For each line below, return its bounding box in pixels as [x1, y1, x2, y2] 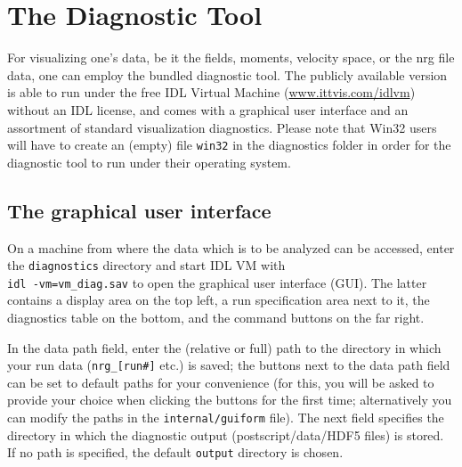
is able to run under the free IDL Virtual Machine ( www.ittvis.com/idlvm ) [7, 83, 416, 102]
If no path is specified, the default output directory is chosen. [7, 443, 344, 462]
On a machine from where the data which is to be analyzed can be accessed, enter [7, 238, 455, 257]
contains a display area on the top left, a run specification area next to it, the [7, 291, 430, 309]
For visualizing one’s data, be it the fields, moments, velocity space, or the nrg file [7, 48, 455, 67]
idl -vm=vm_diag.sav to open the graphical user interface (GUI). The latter [7, 273, 427, 291]
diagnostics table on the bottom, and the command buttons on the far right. [7, 308, 425, 327]
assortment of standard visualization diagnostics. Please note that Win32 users [7, 118, 437, 136]
